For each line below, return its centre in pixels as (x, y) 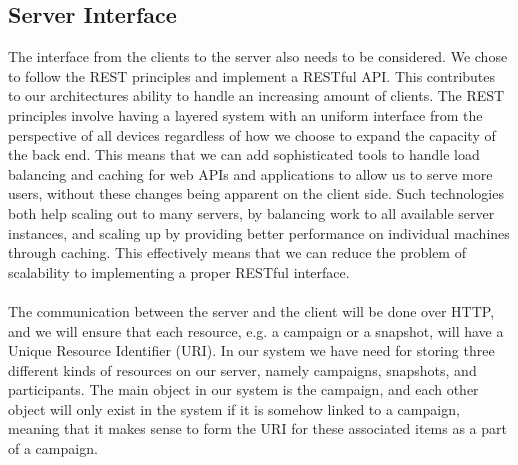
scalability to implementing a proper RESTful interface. (179, 271)
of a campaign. (53, 448)
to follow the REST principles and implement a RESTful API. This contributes (252, 75)
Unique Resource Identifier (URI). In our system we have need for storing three (251, 350)
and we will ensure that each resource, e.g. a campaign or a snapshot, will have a (256, 330)
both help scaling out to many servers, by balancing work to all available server (251, 212)
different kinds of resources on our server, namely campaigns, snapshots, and (242, 369)
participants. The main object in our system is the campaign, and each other (243, 389)
